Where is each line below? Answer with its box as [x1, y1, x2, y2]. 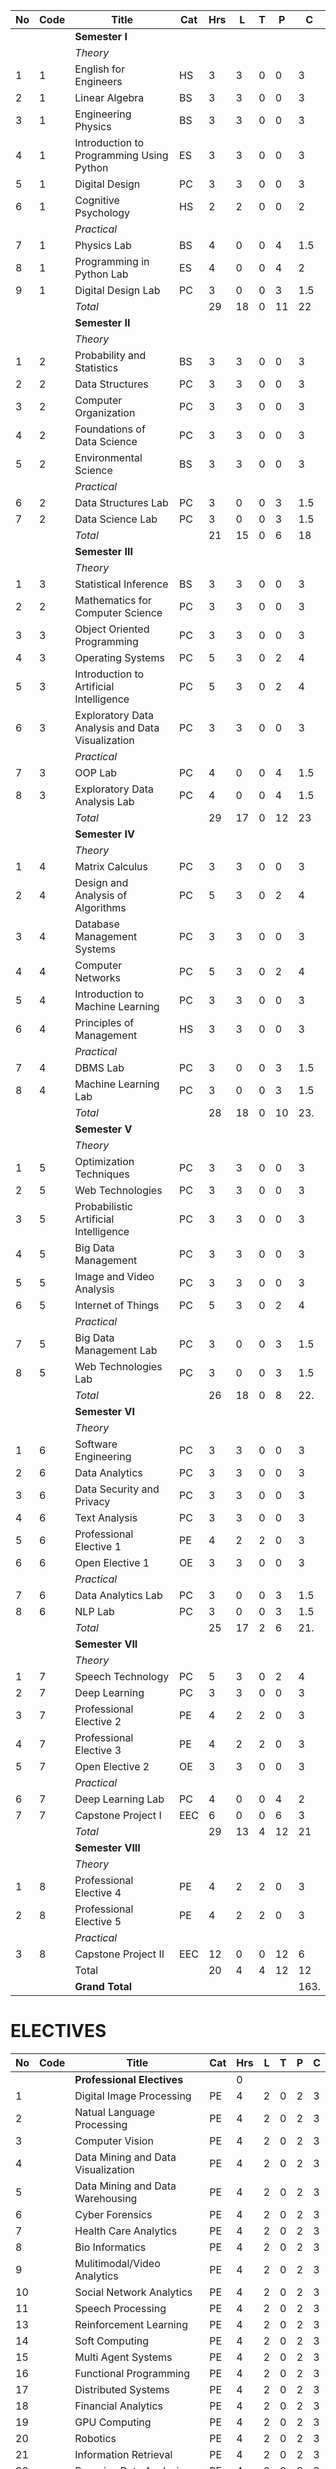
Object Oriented [74, 622, 150, 636]
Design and [74, 876, 129, 889]
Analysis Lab [74, 795, 135, 808]
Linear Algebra [74, 91, 145, 104]
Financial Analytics [74, 2399, 164, 2413]
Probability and [74, 349, 147, 362]
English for [74, 62, 126, 76]
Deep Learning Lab [74, 1792, 165, 1806]
